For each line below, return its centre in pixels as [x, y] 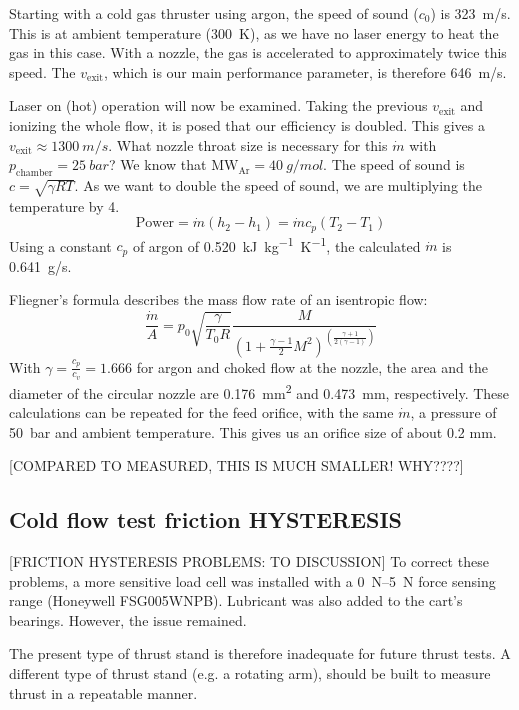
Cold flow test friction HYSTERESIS [206, 519]
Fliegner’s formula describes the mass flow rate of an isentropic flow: [218, 299]
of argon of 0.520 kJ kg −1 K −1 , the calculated [276, 244]
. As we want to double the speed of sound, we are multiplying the [278, 184]
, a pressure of [453, 412]
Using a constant [60, 245]
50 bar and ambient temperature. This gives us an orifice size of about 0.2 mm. [253, 431]
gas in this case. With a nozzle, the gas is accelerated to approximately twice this [258, 52]
